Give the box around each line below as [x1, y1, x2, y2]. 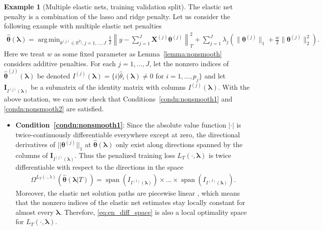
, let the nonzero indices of [149, 58, 229, 68]
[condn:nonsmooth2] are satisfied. [4, 103, 104, 113]
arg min [38, 36, 60, 44]
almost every [15, 206, 54, 217]
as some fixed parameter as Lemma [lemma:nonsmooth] [54, 49, 222, 59]
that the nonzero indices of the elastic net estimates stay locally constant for [15, 197, 246, 207]
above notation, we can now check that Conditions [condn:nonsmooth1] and [4, 94, 233, 104]
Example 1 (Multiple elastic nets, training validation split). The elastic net [4, 1, 233, 11]
